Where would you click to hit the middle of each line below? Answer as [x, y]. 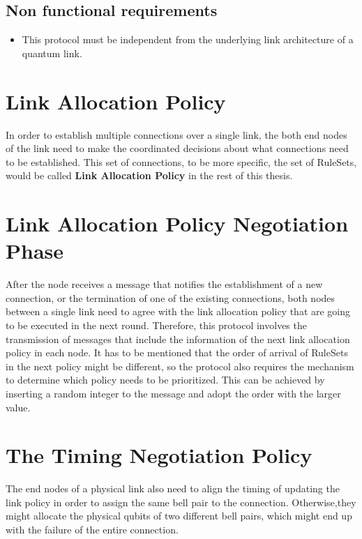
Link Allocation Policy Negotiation [177, 223]
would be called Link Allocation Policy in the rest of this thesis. [149, 175]
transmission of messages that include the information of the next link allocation [178, 339]
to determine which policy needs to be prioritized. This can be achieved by [165, 380]
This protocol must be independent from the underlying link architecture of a [188, 39]
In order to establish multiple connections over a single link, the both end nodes [176, 134]
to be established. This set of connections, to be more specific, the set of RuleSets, [181, 161]
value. [18, 407]
